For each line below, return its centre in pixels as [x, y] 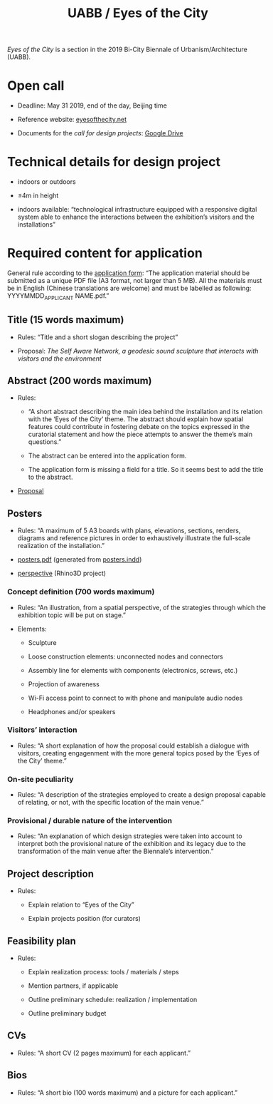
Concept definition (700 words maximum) [81, 592]
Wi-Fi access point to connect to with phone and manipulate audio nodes [135, 698]
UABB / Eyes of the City [138, 13]
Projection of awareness [64, 684]
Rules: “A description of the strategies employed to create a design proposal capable [141, 795]
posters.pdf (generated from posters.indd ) [80, 559]
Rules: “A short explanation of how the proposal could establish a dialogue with [133, 746]
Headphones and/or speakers [72, 711]
